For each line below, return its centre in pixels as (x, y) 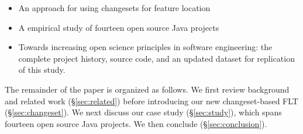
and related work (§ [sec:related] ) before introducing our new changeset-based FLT (151, 100)
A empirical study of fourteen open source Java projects (119, 27)
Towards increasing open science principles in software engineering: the (145, 47)
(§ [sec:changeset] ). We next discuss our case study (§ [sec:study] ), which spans (143, 112)
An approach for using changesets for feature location (114, 8)
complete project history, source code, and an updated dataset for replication (156, 58)
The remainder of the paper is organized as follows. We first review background (147, 89)
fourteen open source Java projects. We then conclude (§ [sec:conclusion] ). (136, 123)
